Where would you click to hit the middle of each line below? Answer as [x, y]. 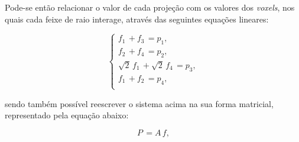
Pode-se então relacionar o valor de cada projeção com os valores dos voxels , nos [150, 7]
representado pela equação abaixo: [67, 115]
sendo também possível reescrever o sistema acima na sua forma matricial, [139, 103]
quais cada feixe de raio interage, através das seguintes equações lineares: [137, 19]
